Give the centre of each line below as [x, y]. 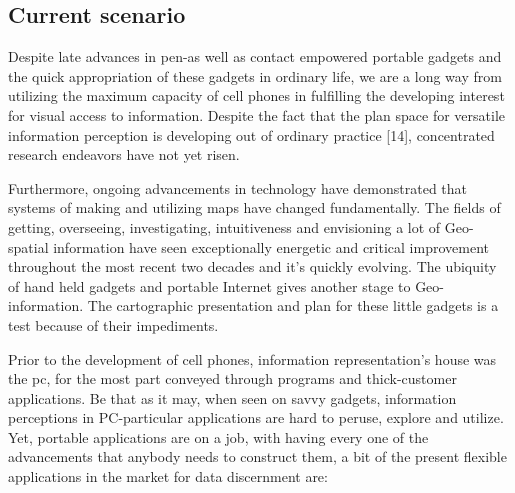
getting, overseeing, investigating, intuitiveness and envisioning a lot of [224, 226]
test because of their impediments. [113, 324]
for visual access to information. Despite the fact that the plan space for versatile [257, 114]
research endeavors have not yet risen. [124, 154]
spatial [28, 246]
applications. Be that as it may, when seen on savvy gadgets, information [232, 397]
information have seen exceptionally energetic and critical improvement [271, 246]
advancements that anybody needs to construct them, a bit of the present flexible [257, 456]
